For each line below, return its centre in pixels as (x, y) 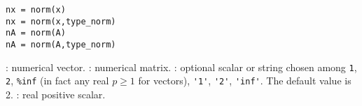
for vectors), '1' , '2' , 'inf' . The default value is (245, 81)
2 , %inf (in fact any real (57, 81)
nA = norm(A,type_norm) (61, 44)
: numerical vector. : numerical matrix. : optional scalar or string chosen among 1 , (181, 67)
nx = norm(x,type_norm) (61, 21)
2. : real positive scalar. (56, 94)
